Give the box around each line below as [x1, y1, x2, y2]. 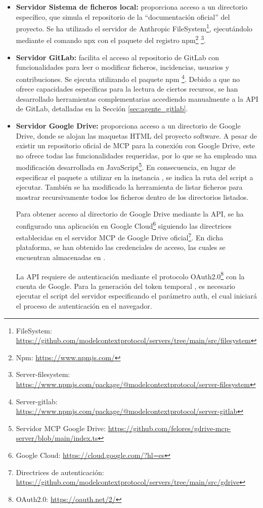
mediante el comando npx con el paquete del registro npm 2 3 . [16, 33, 206, 46]
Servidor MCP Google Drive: [16, 422, 106, 433]
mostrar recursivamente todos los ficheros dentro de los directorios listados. [16, 191, 249, 202]
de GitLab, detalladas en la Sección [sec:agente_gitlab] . [16, 103, 188, 114]
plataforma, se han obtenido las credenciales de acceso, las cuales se [16, 242, 226, 252]
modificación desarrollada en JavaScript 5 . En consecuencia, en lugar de [16, 160, 236, 172]
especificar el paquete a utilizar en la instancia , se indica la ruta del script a [16, 172, 253, 182]
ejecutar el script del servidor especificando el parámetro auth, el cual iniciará [16, 290, 257, 301]
